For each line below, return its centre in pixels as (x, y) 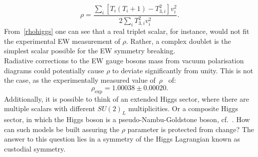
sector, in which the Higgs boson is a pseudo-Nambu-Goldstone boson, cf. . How (127, 119)
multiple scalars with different (50, 108)
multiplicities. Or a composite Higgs (183, 108)
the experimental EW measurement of (62, 41)
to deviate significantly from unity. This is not (183, 70)
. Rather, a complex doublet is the (178, 41)
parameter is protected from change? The (191, 129)
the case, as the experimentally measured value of (80, 80)
